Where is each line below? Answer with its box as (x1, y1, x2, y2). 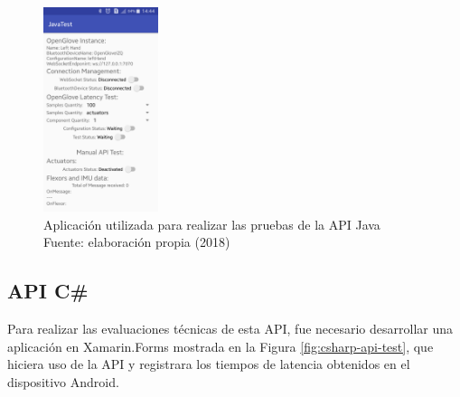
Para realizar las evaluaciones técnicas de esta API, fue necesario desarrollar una (7, 319, 454, 338)
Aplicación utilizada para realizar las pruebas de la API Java (43, 214, 380, 233)
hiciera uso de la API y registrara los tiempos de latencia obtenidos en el (7, 354, 410, 373)
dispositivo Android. (7, 372, 119, 391)
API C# (7, 277, 89, 305)
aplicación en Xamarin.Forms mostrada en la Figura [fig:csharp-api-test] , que (7, 336, 434, 355)
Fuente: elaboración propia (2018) (43, 232, 230, 251)
